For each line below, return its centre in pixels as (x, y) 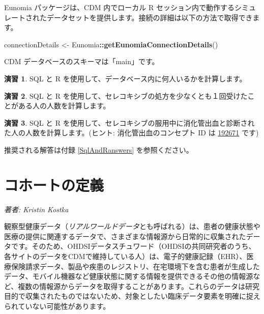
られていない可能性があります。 (57, 306)
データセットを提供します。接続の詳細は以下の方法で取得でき (150, 17)
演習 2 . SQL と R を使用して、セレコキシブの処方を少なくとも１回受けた (126, 95)
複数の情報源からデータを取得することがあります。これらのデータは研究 (139, 286)
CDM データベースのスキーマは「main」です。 (82, 61)
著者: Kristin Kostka (36, 209)
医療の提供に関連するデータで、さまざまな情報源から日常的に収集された (125, 236)
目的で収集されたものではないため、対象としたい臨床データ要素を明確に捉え (132, 296)
